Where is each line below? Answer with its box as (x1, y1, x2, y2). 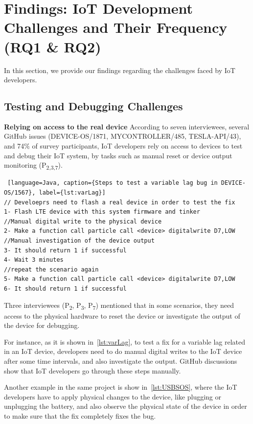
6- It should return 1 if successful (4, 285, 127, 292)
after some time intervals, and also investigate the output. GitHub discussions (4, 356, 237, 366)
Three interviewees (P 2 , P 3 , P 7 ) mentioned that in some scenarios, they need (4, 299, 234, 311)
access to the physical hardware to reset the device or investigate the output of (4, 310, 240, 321)
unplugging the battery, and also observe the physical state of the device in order (4, 401, 247, 411)
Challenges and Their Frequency (4, 17, 228, 37)
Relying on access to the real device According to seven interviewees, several (4, 121, 250, 131)
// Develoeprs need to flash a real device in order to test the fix (4, 199, 235, 206)
